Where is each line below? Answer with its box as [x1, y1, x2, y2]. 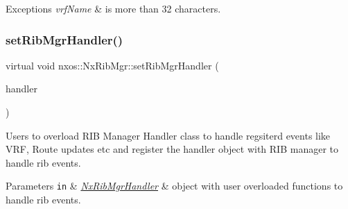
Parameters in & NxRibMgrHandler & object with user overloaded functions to [6, 178, 343, 193]
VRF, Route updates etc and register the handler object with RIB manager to [6, 142, 338, 156]
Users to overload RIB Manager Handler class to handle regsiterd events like [6, 128, 331, 142]
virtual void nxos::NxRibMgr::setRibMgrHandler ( [6, 58, 219, 72]
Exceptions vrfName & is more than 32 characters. [6, 1, 221, 15]
